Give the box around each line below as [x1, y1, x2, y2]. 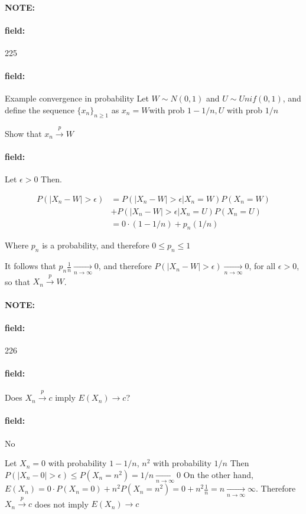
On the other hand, [183, 468, 253, 480]
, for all [249, 260, 276, 272]
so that [5, 275, 30, 287]
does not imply [34, 497, 89, 510]
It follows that [5, 260, 56, 272]
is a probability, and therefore [42, 239, 149, 251]
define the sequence [5, 103, 74, 116]
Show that [5, 127, 42, 139]
